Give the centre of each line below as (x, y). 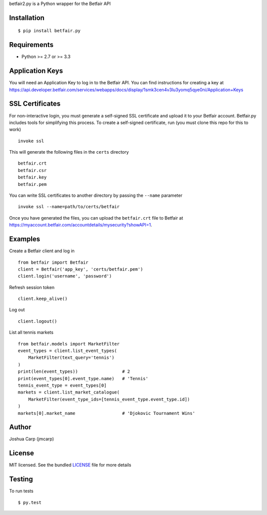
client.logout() (38, 321)
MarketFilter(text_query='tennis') (71, 358)
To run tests (21, 491)
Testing (21, 479)
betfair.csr (32, 170)
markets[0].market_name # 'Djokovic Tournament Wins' (107, 413)
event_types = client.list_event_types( (67, 351)
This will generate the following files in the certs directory (69, 152)
